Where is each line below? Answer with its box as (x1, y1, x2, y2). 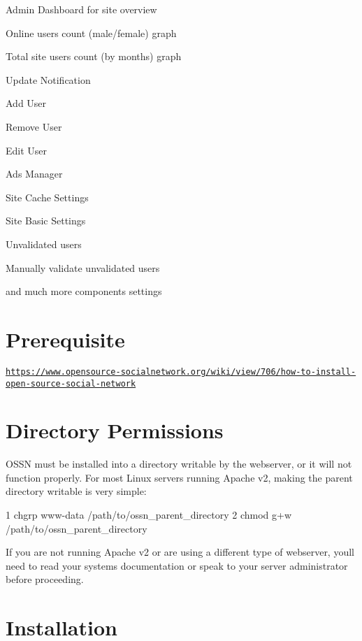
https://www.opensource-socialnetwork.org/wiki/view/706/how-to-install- (6, 366, 356, 377)
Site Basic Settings (6, 213, 86, 228)
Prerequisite (6, 324, 125, 353)
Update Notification (6, 72, 91, 87)
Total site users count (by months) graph (6, 49, 182, 64)
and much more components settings (6, 284, 162, 298)
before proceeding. (6, 572, 84, 586)
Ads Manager (6, 166, 63, 181)
